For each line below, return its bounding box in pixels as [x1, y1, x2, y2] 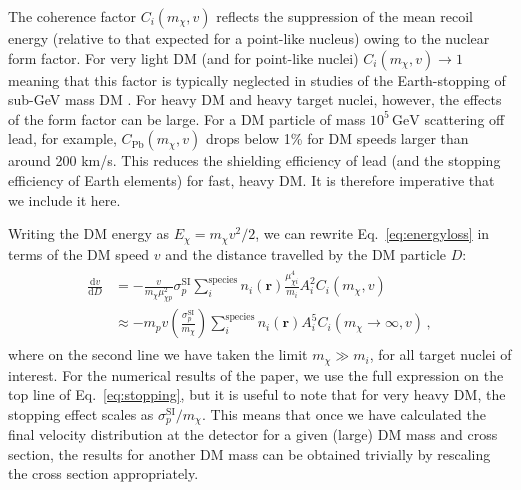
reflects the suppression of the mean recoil [216, 6, 473, 26]
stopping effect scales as [8, 403, 154, 424]
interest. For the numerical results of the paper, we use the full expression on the [8, 364, 504, 385]
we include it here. [8, 189, 121, 210]
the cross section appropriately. [8, 463, 199, 484]
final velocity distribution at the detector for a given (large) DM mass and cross [8, 424, 498, 445]
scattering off [424, 108, 505, 129]
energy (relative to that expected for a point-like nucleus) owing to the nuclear [8, 28, 490, 48]
